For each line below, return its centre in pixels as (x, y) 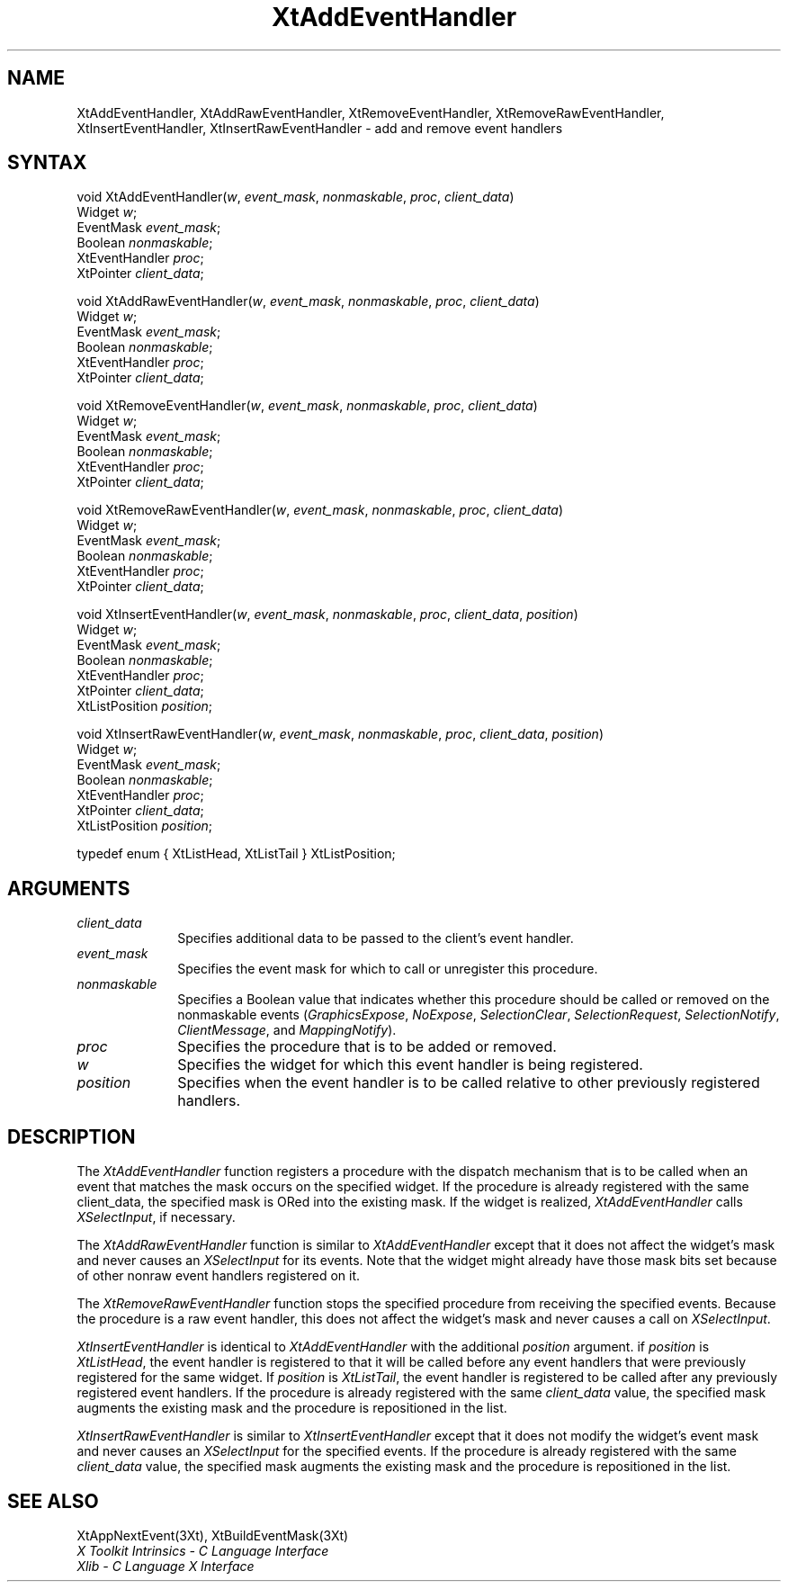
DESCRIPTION (72, 1136)
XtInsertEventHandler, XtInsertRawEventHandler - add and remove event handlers (320, 128)
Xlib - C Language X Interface (166, 1566)
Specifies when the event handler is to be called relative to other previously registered (469, 1083)
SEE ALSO (53, 1501)
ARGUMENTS (69, 888)
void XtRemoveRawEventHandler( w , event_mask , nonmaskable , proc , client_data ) (320, 510)
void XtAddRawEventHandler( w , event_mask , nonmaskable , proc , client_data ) (308, 301)
